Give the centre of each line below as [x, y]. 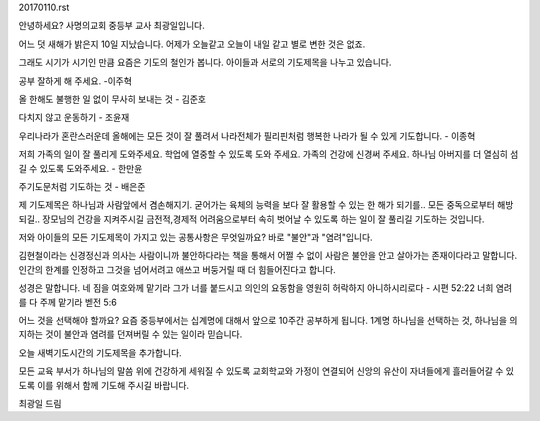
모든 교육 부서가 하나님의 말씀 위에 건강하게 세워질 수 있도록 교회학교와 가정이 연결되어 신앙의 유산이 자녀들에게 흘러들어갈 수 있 [266, 371]
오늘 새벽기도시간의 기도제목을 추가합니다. [100, 352]
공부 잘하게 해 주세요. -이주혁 [75, 81]
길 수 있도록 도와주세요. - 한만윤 [80, 168]
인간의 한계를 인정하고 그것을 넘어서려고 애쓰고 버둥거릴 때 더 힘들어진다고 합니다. [177, 269]
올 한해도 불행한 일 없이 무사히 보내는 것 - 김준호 [112, 99]
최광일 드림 [40, 403]
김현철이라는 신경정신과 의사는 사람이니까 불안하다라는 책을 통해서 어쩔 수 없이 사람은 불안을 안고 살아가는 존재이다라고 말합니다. [268, 256]
